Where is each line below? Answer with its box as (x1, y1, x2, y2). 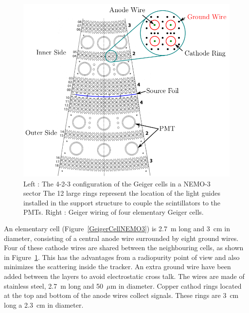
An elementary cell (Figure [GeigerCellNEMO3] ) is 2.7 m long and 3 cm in (4, 223, 231, 233)
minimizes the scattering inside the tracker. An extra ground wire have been (4, 261, 231, 272)
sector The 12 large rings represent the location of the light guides (23, 188, 220, 198)
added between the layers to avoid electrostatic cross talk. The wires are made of (4, 271, 245, 281)
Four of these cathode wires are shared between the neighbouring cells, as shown (4, 242, 244, 253)
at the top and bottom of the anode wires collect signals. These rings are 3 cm (4, 290, 239, 300)
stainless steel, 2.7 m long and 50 (4, 280, 104, 291)
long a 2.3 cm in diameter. (4, 299, 84, 310)
